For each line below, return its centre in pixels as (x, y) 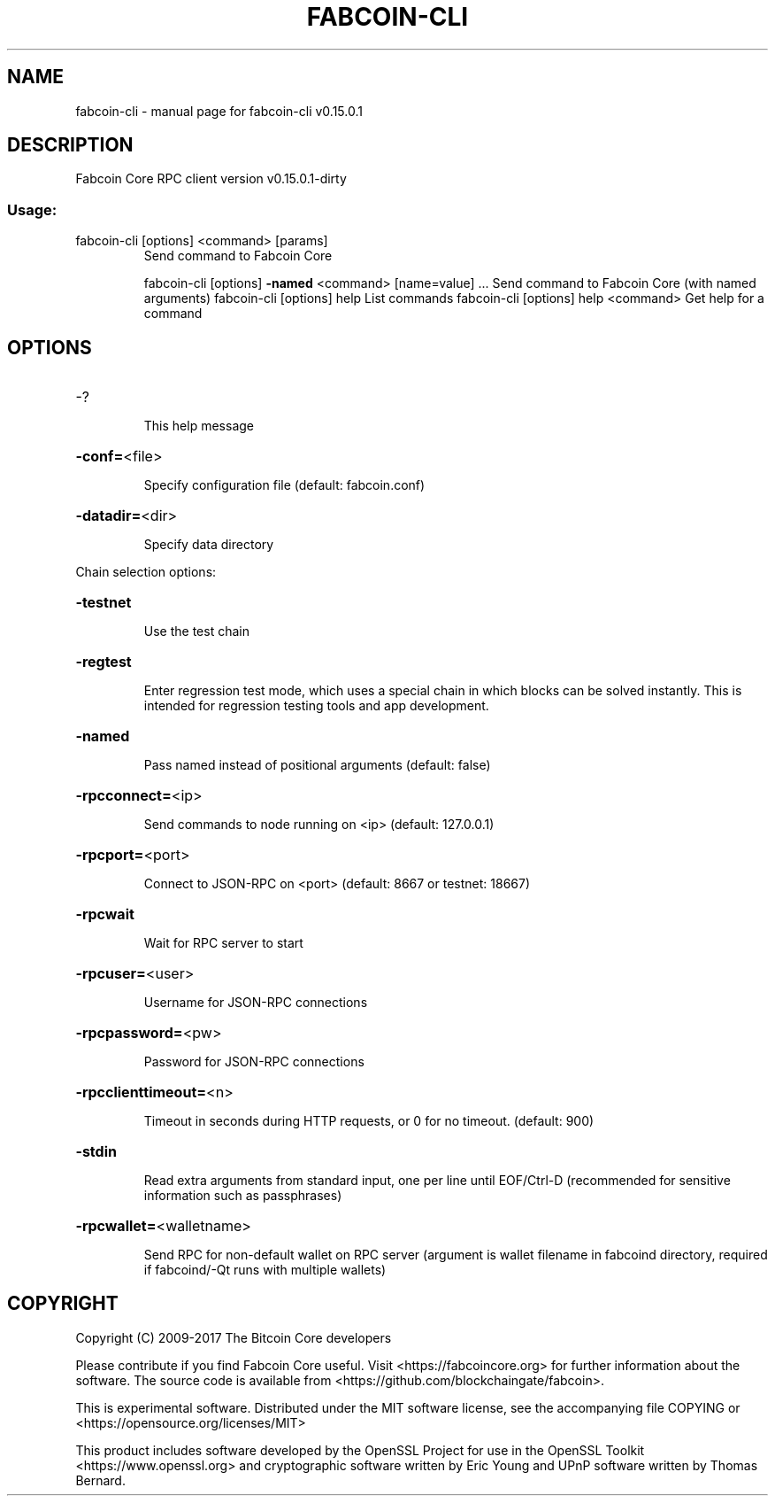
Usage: (32, 209)
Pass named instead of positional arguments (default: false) (317, 765)
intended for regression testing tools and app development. (316, 706)
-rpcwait (105, 914)
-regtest (104, 662)
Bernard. (100, 1480)
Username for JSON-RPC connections (256, 1003)
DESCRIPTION (70, 145)
